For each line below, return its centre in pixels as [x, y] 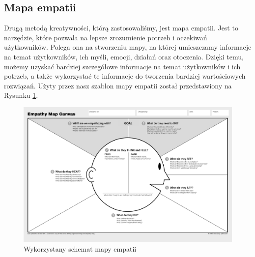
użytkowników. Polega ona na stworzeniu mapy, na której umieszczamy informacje [128, 47]
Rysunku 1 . [21, 95]
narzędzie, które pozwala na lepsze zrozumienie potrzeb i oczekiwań [106, 37]
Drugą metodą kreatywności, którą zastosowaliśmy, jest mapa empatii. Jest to [121, 28]
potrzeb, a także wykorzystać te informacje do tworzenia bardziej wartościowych [125, 76]
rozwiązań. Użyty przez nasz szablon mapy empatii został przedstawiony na [118, 85]
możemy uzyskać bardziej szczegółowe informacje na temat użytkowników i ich [122, 66]
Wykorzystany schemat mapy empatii [80, 248]
